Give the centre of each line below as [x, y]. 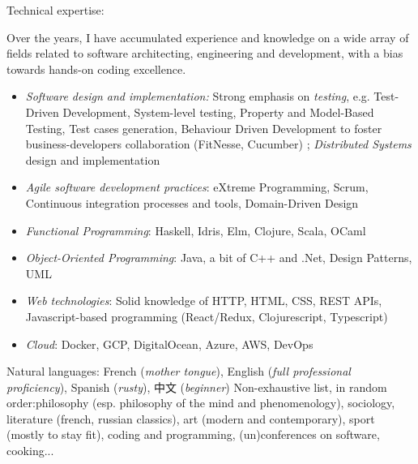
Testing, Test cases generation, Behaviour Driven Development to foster [204, 128]
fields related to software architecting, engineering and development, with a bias [205, 53]
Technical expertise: [55, 10]
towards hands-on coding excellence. [96, 69]
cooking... [30, 451]
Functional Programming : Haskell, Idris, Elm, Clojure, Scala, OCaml [196, 230]
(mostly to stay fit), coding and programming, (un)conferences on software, [193, 434]
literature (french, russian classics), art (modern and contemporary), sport [191, 418]
